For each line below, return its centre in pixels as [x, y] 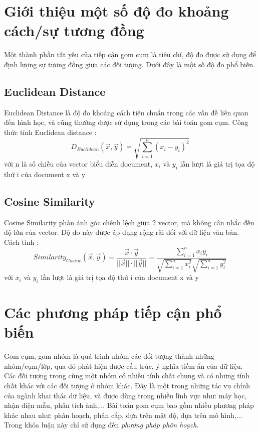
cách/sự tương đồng [74, 30]
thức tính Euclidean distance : [50, 132]
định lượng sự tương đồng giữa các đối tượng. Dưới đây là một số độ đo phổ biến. [129, 64]
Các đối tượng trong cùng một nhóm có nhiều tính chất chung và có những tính [127, 376]
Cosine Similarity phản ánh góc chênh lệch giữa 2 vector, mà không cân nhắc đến [129, 222]
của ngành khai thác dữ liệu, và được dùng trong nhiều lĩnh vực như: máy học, [125, 395]
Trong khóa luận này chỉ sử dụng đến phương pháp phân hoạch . [101, 425]
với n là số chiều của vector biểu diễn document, [78, 164]
